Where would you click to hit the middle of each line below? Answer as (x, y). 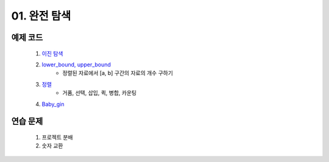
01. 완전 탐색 (41, 16)
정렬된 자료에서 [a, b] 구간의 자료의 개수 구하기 (118, 73)
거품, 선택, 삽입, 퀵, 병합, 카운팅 (100, 93)
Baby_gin (53, 104)
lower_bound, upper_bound (76, 65)
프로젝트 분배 (57, 137)
